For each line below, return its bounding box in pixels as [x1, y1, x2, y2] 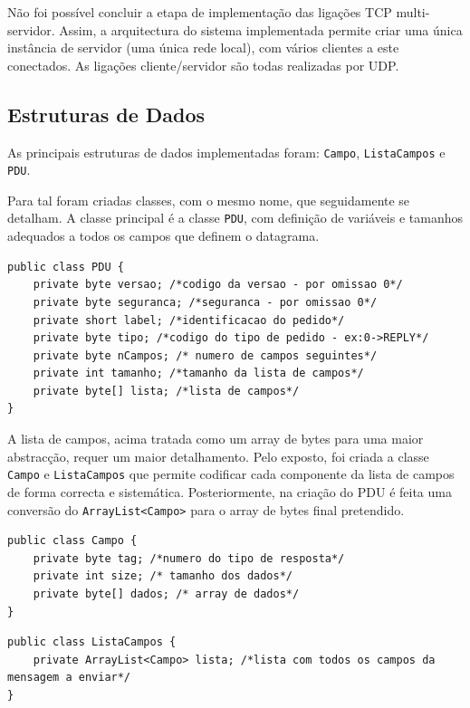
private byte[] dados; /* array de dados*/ [33, 587, 300, 600]
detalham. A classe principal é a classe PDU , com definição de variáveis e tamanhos [7, 208, 464, 227]
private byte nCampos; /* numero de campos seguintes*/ [33, 349, 378, 362]
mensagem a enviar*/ [7, 671, 131, 684]
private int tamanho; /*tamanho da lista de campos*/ [33, 367, 364, 380]
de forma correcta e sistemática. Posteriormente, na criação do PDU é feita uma [7, 482, 452, 501]
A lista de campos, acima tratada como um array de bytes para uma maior [7, 429, 424, 448]
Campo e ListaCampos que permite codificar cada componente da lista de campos [7, 464, 455, 483]
